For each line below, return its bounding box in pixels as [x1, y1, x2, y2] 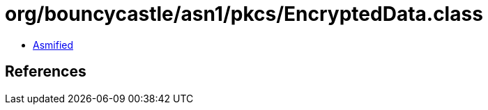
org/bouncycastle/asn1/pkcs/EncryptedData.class [5, 2, 483, 26]
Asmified [33, 38, 74, 51]
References [5, 63, 86, 81]
